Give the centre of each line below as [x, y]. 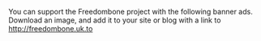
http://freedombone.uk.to [51, 29]
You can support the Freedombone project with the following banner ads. [130, 12]
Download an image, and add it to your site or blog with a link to [115, 20]
